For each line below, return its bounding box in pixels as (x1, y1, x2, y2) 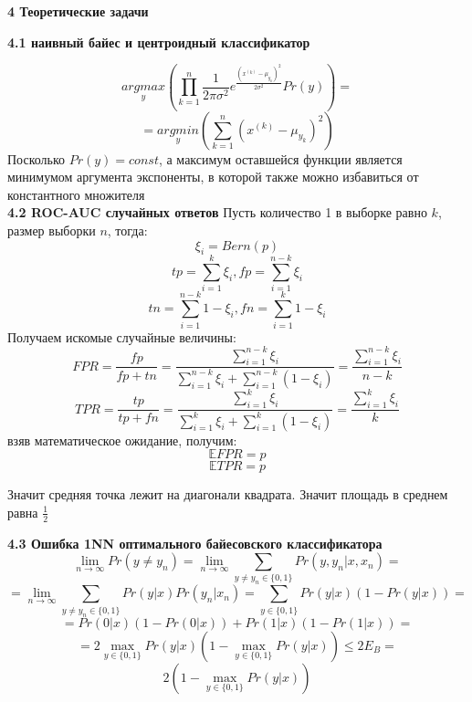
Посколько (7, 149, 66, 168)
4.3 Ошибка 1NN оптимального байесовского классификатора (7, 533, 383, 552)
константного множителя (7, 184, 145, 204)
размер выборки (7, 220, 96, 239)
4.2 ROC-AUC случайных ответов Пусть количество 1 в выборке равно (7, 203, 427, 222)
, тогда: (107, 220, 148, 239)
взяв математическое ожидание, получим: (7, 430, 237, 449)
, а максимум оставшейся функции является (158, 149, 403, 168)
